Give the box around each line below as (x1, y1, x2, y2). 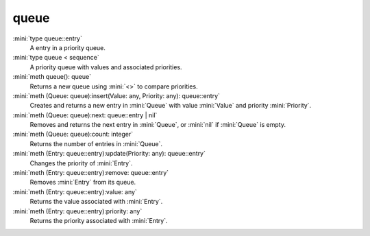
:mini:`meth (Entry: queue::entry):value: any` (12, 187, 137, 196)
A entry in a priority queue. (29, 43, 106, 51)
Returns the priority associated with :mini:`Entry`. (29, 216, 168, 224)
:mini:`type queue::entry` (12, 34, 82, 43)
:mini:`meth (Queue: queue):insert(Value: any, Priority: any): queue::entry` (12, 91, 221, 99)
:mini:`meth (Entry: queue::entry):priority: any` (12, 206, 143, 215)
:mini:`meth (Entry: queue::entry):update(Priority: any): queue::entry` (12, 150, 206, 158)
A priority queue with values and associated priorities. (29, 62, 182, 71)
